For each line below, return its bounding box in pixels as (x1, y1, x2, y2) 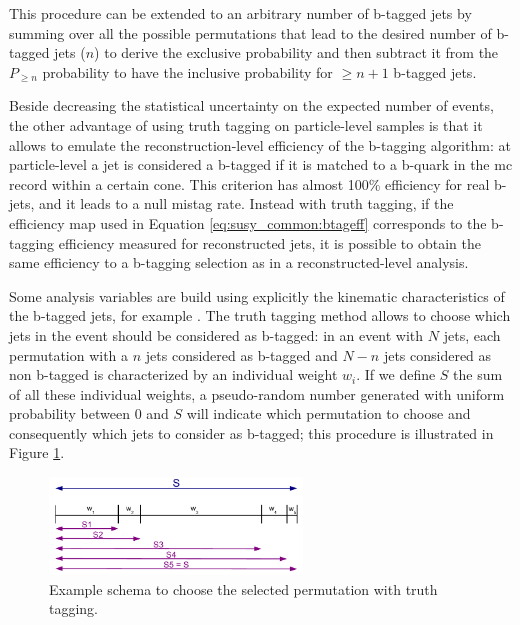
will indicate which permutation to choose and (186, 403, 471, 424)
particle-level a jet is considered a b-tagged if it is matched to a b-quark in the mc (9, 154, 513, 175)
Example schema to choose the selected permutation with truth (49, 578, 438, 599)
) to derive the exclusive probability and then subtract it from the (94, 42, 499, 63)
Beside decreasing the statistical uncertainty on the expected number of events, (9, 95, 494, 116)
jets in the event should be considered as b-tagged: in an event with (9, 324, 424, 345)
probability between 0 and (9, 403, 169, 424)
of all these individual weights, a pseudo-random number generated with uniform (9, 383, 505, 404)
